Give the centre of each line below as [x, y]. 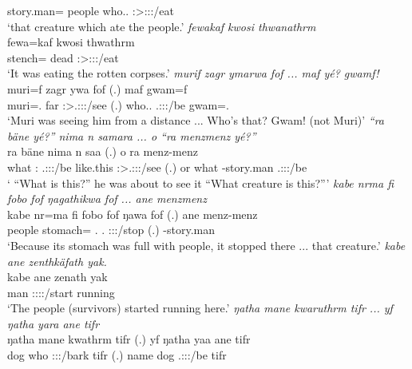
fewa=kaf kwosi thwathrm [71, 42]
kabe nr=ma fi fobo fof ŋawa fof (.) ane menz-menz [133, 214]
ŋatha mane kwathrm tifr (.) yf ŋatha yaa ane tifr [129, 339]
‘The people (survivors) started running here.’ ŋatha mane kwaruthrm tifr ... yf [200, 308]
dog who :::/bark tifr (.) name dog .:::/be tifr [117, 355]
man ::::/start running [61, 292]
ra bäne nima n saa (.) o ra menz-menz [103, 151]
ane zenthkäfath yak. [57, 261]
